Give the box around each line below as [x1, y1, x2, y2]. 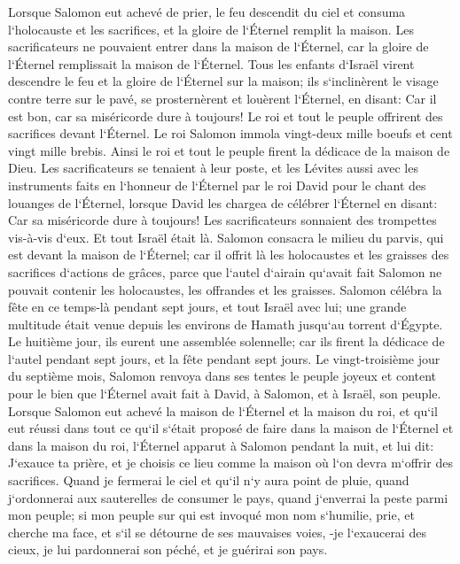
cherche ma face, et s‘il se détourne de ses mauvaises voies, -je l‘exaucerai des [8, 522, 426, 541]
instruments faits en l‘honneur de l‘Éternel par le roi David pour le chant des [8, 175, 426, 194]
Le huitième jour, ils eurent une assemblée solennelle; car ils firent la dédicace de [8, 332, 445, 351]
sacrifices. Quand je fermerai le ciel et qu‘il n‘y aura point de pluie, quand [8, 471, 409, 490]
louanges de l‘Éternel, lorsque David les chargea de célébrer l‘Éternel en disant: [8, 193, 438, 212]
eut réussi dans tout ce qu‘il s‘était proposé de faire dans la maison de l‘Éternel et [8, 419, 454, 437]
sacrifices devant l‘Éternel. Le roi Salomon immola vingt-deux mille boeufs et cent [8, 124, 453, 143]
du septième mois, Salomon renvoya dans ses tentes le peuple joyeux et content [8, 367, 437, 385]
